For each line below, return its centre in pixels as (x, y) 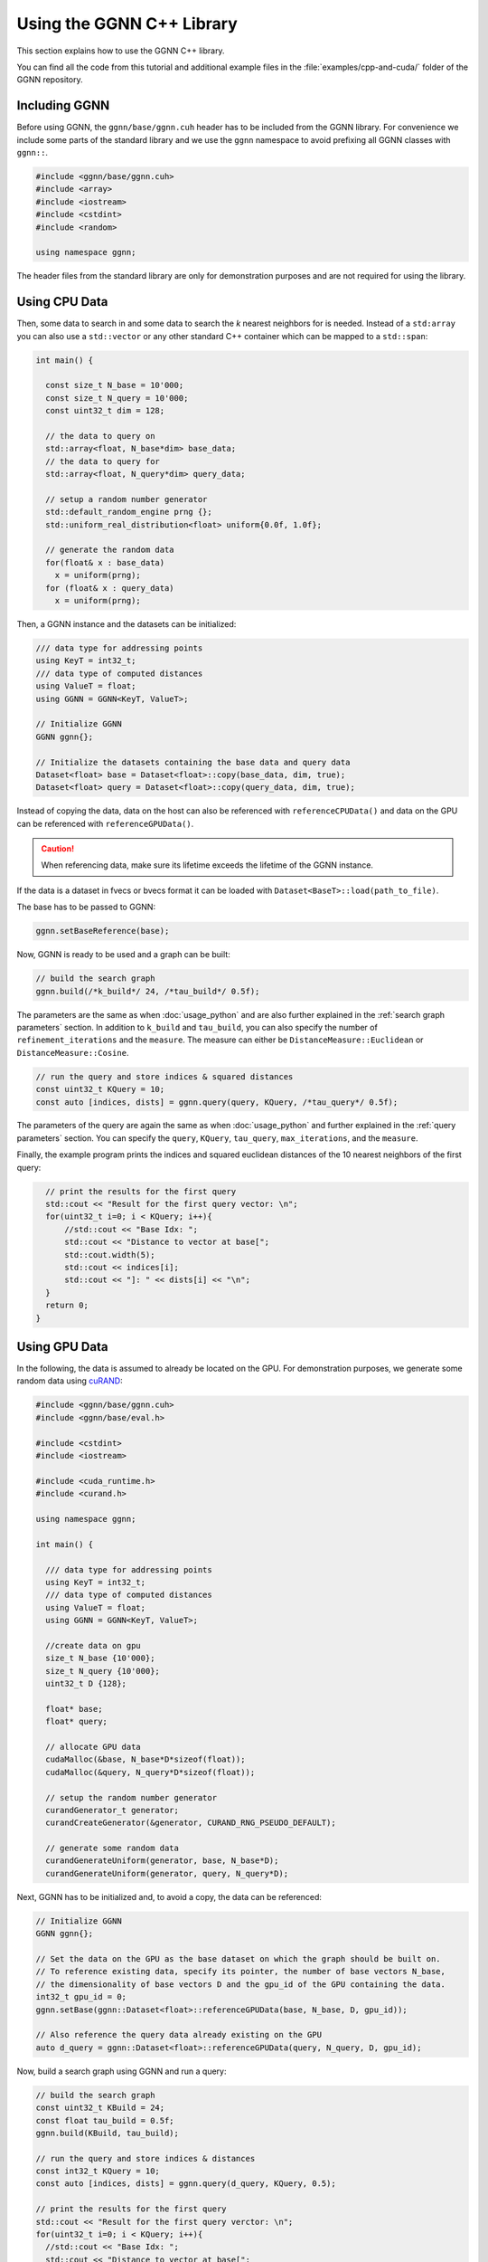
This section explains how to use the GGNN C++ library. (121, 51)
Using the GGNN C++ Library (127, 24)
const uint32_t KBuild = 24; (100, 2108)
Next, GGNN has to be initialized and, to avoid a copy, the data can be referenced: (169, 1896)
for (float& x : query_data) (110, 588)
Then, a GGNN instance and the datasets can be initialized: (127, 624)
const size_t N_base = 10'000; (115, 385)
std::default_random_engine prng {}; (129, 512)
